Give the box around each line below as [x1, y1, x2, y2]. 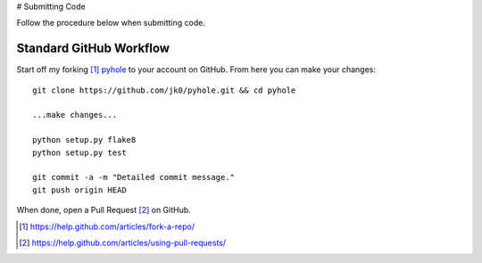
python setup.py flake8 [32, 135, 137, 145]
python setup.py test [32, 147, 127, 158]
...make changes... [32, 110, 118, 120]
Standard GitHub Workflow [16, 41, 170, 56]
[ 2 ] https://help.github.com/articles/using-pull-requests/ [19, 237, 227, 248]
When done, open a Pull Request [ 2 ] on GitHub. [16, 205, 191, 216]
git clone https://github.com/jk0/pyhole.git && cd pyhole [32, 85, 296, 95]
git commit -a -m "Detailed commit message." [32, 172, 236, 183]
